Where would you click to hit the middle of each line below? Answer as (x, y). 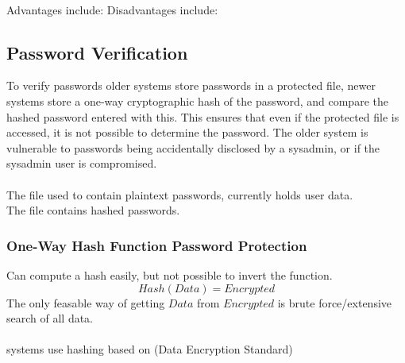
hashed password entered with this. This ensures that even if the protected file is (203, 116)
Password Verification (97, 52)
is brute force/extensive (335, 302)
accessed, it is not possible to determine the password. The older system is (187, 132)
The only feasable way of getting (86, 302)
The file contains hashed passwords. (93, 210)
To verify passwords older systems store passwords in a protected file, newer (191, 85)
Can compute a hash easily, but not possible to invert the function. (170, 274)
